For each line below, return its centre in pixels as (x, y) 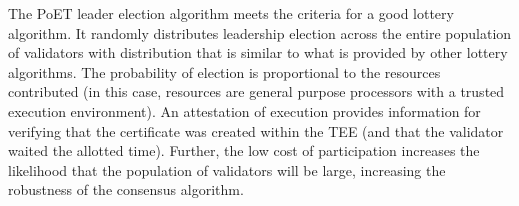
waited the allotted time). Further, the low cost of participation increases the (244, 150)
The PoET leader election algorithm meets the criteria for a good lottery (231, 13)
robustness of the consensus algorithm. (126, 189)
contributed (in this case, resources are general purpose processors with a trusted (256, 91)
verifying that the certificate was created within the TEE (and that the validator (256, 130)
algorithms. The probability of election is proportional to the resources (224, 71)
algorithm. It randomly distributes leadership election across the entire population (260, 32)
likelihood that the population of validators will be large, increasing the (227, 169)
